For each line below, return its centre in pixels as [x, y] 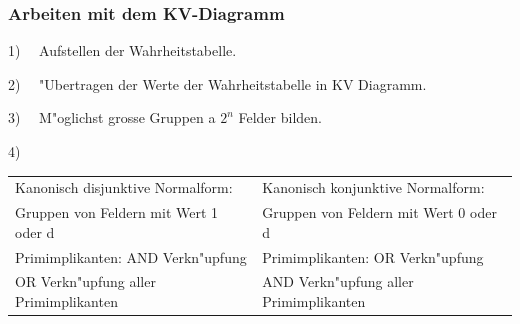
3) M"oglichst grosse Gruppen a [112, 117]
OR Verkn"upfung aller [85, 281]
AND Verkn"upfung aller [338, 281]
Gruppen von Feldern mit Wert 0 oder [379, 212]
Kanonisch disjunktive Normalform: [124, 187]
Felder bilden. [280, 117]
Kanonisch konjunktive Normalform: [373, 187]
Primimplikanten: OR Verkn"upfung [373, 256]
